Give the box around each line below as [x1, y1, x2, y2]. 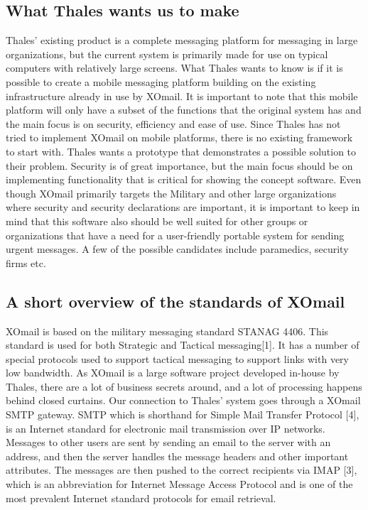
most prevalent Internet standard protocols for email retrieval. [6, 490, 276, 505]
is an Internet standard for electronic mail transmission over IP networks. [6, 421, 325, 435]
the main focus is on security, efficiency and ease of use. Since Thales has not [6, 116, 341, 131]
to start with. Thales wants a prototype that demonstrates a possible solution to [6, 143, 357, 158]
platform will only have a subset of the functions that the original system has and [6, 102, 362, 117]
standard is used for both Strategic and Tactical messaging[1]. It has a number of [6, 337, 359, 352]
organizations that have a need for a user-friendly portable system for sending [6, 227, 345, 242]
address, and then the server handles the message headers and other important [6, 448, 349, 463]
